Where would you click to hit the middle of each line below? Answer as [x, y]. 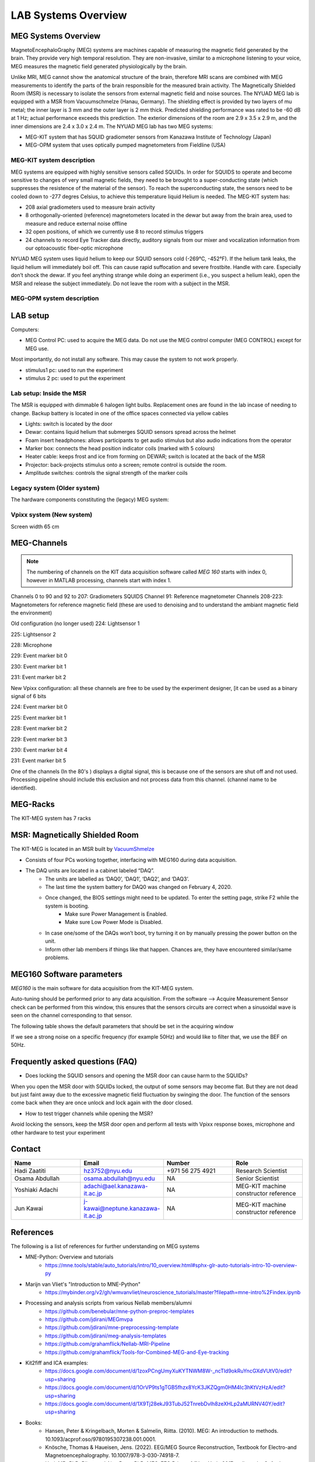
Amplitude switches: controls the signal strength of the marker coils [106, 473]
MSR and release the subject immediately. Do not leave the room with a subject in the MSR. [120, 283]
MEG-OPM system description [55, 298]
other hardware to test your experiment [58, 1132]
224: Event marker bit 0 [39, 707]
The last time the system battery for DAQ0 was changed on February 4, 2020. [139, 887]
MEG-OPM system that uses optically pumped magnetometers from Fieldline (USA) [125, 145]
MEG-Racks [33, 804]
